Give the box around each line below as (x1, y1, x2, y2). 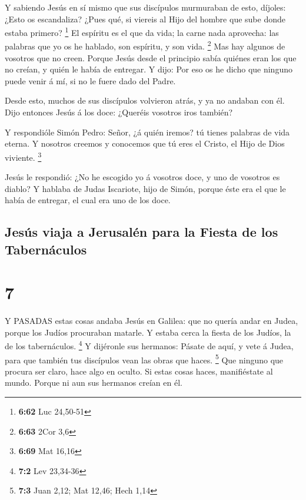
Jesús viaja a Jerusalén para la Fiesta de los (5, 223, 278, 241)
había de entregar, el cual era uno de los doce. (5, 194, 171, 206)
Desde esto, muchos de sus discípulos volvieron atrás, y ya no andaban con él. (5, 94, 285, 107)
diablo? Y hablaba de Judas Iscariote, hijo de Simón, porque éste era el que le (5, 182, 286, 194)
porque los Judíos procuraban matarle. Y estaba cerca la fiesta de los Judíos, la (5, 326, 291, 338)
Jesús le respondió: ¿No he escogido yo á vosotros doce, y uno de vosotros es (5, 171, 280, 183)
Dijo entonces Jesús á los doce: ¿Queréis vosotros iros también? (5, 106, 233, 118)
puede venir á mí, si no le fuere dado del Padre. (5, 74, 176, 87)
